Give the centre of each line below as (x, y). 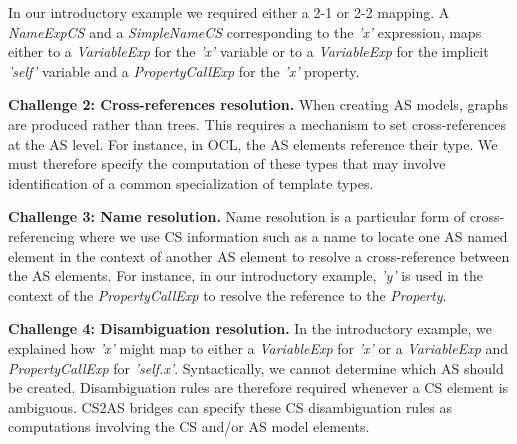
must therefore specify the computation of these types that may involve (227, 163)
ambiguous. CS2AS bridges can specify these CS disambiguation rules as (230, 406)
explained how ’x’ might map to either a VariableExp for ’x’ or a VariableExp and (258, 347)
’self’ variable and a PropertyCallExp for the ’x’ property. (184, 70)
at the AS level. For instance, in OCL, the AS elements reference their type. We (253, 143)
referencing (41, 235)
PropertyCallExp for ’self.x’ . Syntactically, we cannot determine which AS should (256, 367)
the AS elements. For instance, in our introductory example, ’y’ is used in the (245, 275)
